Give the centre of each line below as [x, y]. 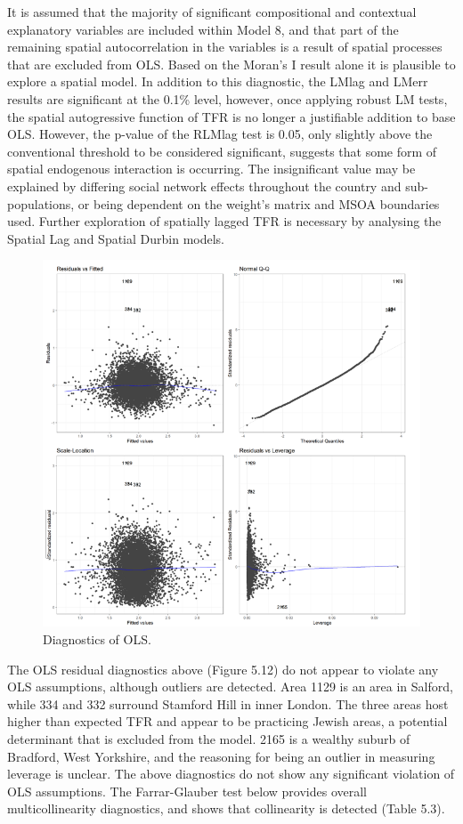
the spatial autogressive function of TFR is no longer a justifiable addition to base [231, 116]
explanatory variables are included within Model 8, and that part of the [203, 29]
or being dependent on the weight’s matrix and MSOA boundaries [259, 203]
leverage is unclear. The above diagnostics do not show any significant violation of [231, 774]
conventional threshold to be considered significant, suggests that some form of [222, 151]
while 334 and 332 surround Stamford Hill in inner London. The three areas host [228, 703]
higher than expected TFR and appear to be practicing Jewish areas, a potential [227, 721]
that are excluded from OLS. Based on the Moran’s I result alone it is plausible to [231, 64]
